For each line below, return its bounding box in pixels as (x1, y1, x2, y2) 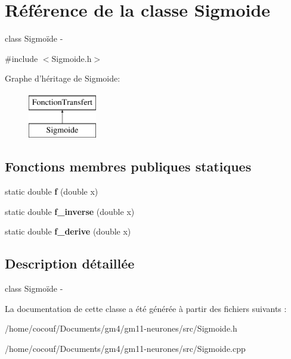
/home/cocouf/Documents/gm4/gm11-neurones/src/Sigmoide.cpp (5, 342, 246, 355)
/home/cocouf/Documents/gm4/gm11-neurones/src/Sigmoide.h (5, 322, 237, 335)
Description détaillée (5, 254, 135, 273)
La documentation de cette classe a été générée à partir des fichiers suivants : (5, 302, 287, 314)
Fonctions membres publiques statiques (5, 157, 252, 176)
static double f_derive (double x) (5, 225, 131, 238)
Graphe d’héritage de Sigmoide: (5, 72, 120, 85)
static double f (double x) (5, 185, 98, 198)
